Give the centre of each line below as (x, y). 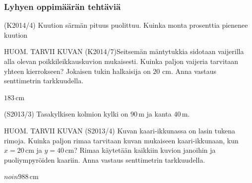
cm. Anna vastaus (189, 71)
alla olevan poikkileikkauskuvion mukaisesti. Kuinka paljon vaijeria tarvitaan (121, 61)
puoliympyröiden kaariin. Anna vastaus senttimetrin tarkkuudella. (105, 159)
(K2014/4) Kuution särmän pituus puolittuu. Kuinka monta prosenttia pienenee (126, 25)
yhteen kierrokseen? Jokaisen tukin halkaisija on (77, 71)
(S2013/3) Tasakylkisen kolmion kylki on (66, 114)
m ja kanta (155, 114)
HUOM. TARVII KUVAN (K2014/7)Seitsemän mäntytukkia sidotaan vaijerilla (124, 51)
